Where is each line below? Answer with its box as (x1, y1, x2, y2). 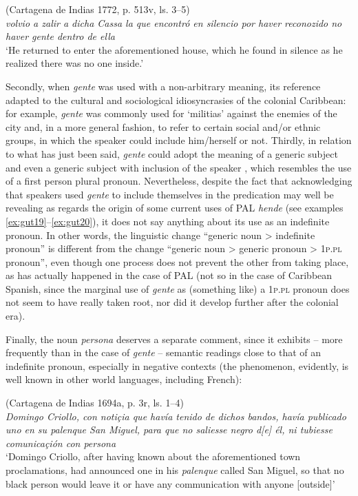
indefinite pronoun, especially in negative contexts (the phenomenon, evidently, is (6, 358, 349, 373)
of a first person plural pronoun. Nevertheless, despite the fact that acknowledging (6, 174, 352, 188)
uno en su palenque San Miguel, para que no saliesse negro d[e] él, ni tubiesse (6, 422, 333, 437)
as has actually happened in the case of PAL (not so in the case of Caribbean (6, 268, 333, 282)
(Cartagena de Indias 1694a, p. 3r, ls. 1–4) (6, 395, 184, 410)
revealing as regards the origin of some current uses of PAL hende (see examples (6, 200, 344, 215)
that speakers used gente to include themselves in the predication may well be (6, 187, 334, 201)
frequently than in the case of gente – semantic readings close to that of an (6, 345, 322, 360)
